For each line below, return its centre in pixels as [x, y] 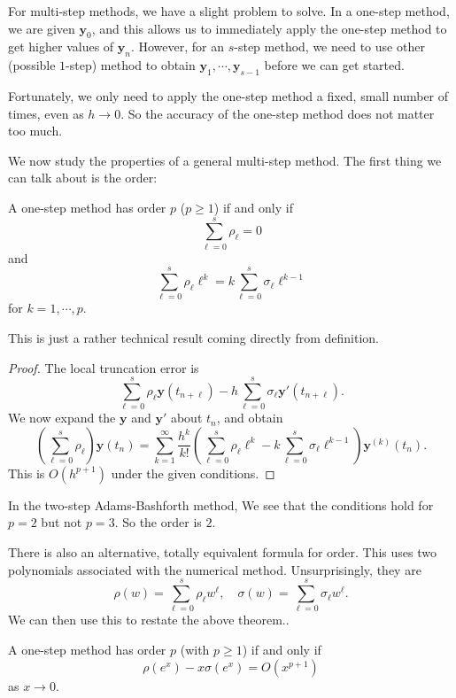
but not [62, 522]
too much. [35, 131]
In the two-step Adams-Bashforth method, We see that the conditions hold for [221, 504]
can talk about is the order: [83, 178]
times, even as [46, 113]
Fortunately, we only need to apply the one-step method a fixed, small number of [228, 95]
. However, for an [178, 47]
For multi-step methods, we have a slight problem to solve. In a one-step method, [229, 11]
